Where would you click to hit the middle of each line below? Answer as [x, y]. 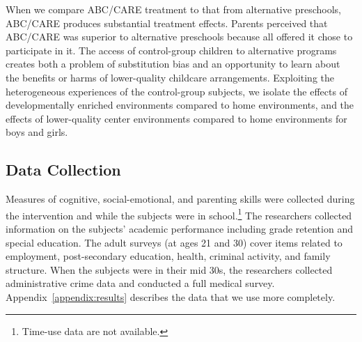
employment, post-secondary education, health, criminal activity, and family [168, 256]
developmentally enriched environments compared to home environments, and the [180, 105]
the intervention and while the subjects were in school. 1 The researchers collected [179, 214]
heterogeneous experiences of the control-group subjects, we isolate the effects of [176, 91]
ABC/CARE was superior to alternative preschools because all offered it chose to [179, 37]
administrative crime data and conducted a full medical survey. [140, 283]
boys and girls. [37, 132]
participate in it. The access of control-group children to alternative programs [171, 50]
